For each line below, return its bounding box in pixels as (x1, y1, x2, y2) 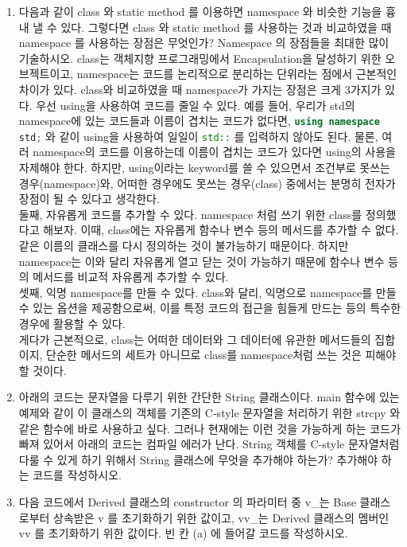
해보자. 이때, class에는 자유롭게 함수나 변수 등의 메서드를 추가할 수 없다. (43, 221, 399, 238)
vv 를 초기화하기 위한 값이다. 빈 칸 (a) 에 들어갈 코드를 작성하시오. (18, 525, 348, 541)
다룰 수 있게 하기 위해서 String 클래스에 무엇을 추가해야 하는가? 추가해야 (18, 451, 378, 467)
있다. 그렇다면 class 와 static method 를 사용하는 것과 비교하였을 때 (60, 18, 392, 35)
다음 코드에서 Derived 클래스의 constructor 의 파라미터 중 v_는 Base (18, 493, 356, 510)
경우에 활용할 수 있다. (18, 315, 126, 331)
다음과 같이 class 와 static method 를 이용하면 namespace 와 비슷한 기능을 (18, 3, 382, 19)
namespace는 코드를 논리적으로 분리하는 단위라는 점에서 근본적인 (76, 65, 397, 82)
